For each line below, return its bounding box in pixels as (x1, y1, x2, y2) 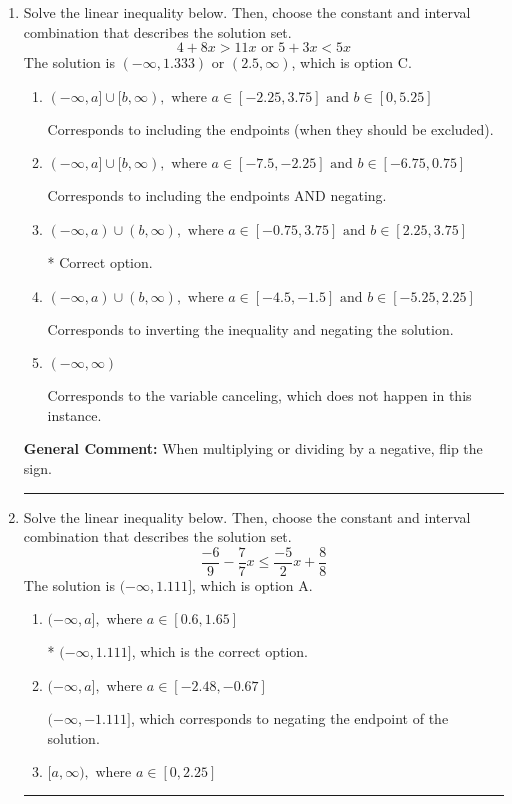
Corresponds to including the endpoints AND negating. (47, 185, 387, 206)
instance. (47, 404, 102, 425)
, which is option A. (192, 574, 313, 595)
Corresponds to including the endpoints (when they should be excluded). (47, 118, 494, 139)
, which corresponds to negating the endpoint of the (130, 707, 449, 728)
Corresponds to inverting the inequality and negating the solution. (47, 318, 454, 339)
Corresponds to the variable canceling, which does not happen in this (47, 385, 472, 406)
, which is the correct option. (131, 641, 308, 662)
